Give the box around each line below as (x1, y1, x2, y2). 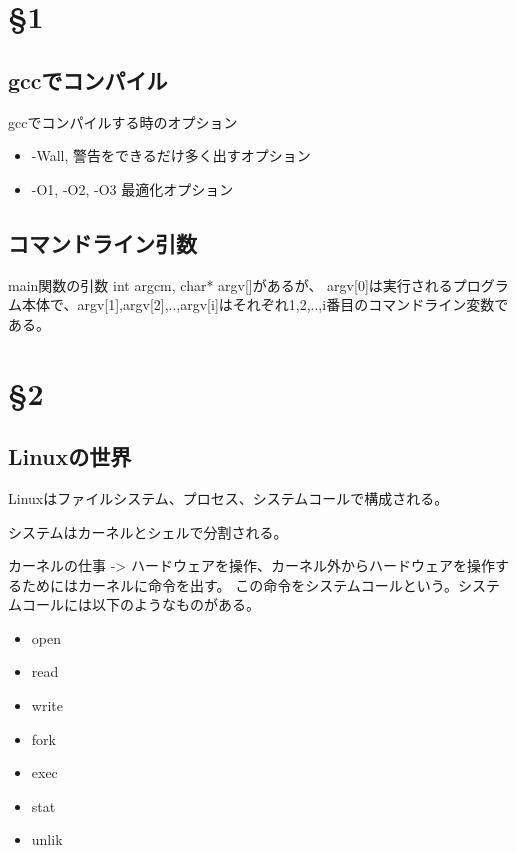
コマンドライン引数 (8, 227, 197, 258)
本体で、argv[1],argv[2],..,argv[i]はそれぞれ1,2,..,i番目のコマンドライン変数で (21, 294, 509, 315)
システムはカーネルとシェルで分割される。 (8, 521, 288, 542)
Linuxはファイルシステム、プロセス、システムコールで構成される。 (8, 487, 449, 508)
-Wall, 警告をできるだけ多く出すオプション (31, 145, 311, 166)
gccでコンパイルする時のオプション (8, 111, 238, 132)
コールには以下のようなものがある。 (21, 594, 260, 615)
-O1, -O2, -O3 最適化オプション (31, 178, 234, 199)
